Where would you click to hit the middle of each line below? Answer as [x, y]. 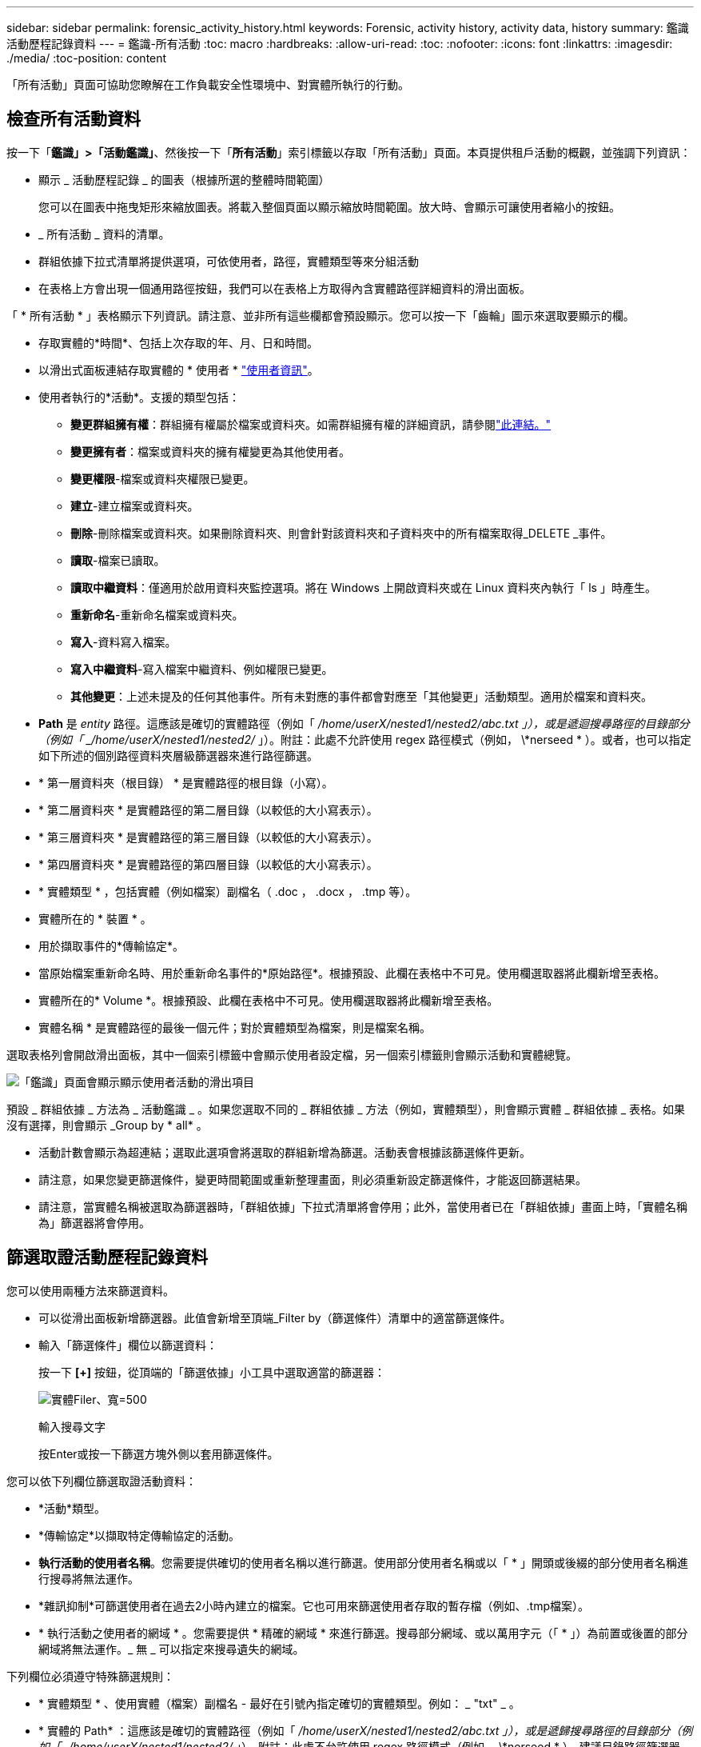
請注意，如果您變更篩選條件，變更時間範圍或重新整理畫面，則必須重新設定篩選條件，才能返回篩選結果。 [313, 1179]
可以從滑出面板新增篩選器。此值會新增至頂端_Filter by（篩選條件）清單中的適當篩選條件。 [275, 1317]
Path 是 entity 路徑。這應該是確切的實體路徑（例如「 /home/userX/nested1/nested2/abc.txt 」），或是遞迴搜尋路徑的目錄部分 [364, 723]
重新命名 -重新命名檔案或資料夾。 [157, 614]
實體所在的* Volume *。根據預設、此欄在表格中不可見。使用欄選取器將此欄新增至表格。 [269, 1000]
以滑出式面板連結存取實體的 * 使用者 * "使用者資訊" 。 [179, 370]
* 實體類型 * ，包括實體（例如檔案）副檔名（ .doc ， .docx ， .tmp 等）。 [228, 891]
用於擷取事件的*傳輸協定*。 [112, 945]
